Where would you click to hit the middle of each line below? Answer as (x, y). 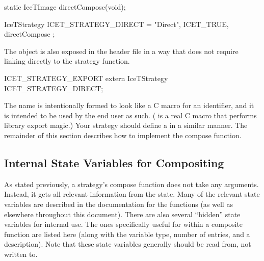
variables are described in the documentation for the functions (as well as (118, 204)
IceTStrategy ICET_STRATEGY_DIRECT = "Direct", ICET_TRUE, (116, 24)
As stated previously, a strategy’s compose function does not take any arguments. (131, 184)
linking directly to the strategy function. (67, 61)
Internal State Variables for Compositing (114, 162)
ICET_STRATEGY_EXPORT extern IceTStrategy (86, 78)
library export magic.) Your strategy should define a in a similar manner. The (126, 125)
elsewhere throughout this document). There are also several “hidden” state (122, 214)
